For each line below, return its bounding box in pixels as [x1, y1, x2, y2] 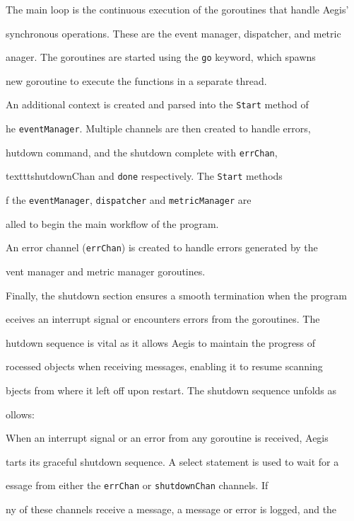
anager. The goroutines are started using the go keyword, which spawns [6, 50, 316, 64]
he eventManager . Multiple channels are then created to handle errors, [6, 121, 311, 136]
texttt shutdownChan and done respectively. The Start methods [6, 168, 283, 183]
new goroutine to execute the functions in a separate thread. [6, 73, 267, 88]
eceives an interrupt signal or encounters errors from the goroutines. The [6, 311, 320, 326]
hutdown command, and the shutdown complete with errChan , [6, 144, 278, 159]
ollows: [6, 406, 35, 421]
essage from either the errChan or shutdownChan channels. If [6, 478, 269, 493]
